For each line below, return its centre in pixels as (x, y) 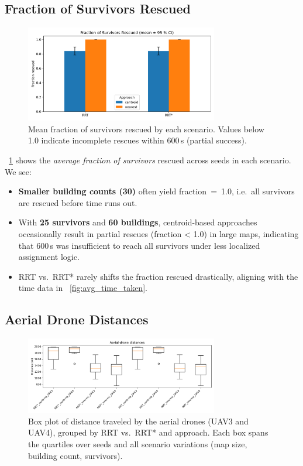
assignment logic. (49, 257)
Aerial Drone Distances (77, 319)
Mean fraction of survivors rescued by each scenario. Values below (146, 129)
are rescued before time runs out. (78, 202)
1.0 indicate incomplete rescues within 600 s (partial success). (137, 140)
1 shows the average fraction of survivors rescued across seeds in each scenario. (150, 160)
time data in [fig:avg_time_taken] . (83, 288)
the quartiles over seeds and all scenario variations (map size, (138, 443)
